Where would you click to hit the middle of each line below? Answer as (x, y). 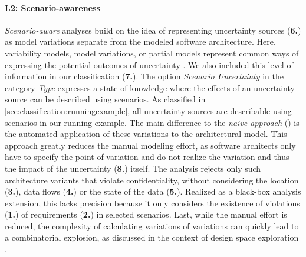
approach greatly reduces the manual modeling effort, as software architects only (150, 145)
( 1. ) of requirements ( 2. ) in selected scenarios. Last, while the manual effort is (146, 214)
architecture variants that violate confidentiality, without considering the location (152, 180)
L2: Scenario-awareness (52, 7)
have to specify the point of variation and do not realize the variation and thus (147, 157)
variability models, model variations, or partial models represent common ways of (152, 53)
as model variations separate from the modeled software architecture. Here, (140, 41)
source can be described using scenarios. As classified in (105, 99)
